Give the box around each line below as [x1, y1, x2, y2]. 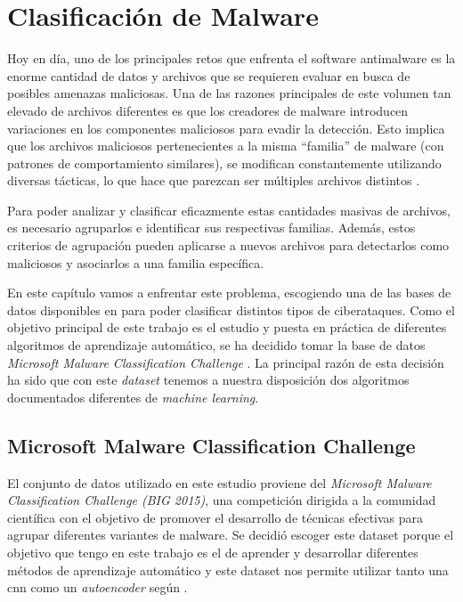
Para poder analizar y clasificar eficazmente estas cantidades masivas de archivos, [7, 200, 451, 219]
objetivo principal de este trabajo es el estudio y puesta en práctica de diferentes [7, 318, 447, 337]
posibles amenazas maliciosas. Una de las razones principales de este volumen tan [7, 84, 451, 102]
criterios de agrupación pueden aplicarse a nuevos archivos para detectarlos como [7, 236, 450, 255]
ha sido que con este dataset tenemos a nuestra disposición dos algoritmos [7, 370, 410, 389]
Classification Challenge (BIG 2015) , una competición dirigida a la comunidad [7, 491, 436, 509]
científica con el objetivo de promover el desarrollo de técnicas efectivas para [7, 508, 424, 526]
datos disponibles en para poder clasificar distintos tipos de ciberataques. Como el [7, 300, 455, 319]
